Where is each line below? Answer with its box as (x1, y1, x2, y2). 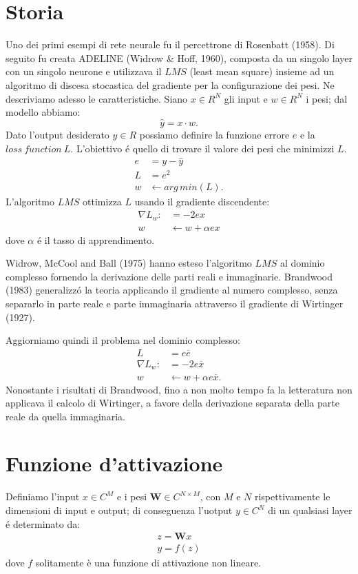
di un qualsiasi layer (268, 503, 352, 517)
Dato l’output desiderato (6, 127, 109, 141)
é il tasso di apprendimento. (36, 232, 155, 247)
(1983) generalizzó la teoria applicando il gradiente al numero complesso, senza (6, 283, 338, 297)
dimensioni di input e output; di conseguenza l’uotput (6, 503, 233, 517)
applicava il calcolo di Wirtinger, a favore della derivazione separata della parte (6, 396, 339, 410)
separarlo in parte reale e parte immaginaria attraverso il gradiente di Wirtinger (6, 296, 344, 310)
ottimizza (83, 194, 122, 209)
